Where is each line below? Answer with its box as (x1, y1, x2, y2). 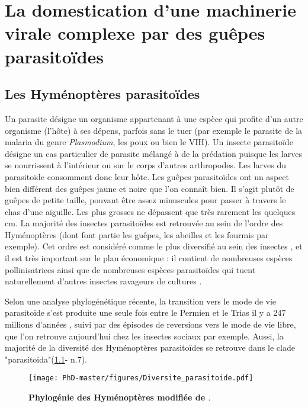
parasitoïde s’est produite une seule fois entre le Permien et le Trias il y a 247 (5, 306, 286, 319)
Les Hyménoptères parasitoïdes (5, 85, 200, 103)
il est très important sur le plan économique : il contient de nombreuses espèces (5, 252, 293, 264)
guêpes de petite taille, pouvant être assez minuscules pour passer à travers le (5, 194, 286, 206)
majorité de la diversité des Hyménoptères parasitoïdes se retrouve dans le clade (5, 341, 295, 354)
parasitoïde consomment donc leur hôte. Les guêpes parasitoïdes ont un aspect (5, 170, 289, 182)
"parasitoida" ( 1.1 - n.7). (5, 352, 87, 365)
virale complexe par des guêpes (5, 21, 265, 45)
